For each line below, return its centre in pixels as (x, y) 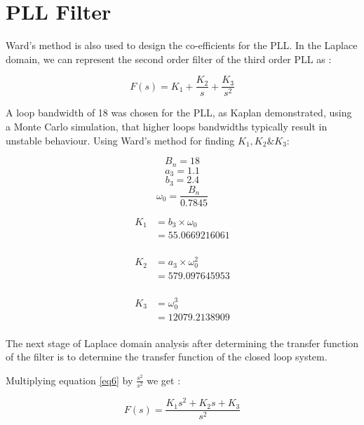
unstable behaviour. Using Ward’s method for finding (120, 140)
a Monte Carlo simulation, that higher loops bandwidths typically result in (167, 126)
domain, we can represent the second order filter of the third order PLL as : (169, 59)
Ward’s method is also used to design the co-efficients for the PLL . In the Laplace (182, 45)
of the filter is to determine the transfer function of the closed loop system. (167, 357)
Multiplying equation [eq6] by (69, 380)
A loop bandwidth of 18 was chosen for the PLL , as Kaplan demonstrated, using (179, 113)
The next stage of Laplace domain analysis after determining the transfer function (182, 343)
